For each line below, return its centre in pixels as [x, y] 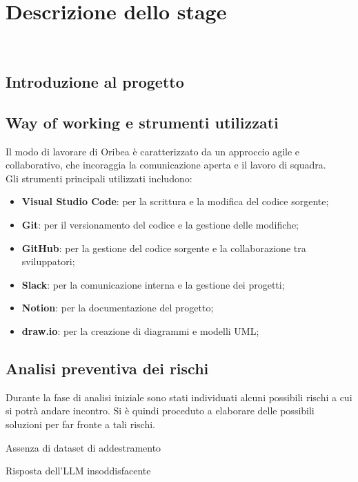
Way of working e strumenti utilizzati [142, 122]
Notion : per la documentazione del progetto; [118, 308]
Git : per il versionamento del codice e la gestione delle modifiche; [160, 225]
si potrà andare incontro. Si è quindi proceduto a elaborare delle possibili [160, 411]
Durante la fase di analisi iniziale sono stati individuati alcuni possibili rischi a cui [179, 397]
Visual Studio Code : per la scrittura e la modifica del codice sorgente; [175, 201]
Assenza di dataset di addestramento [83, 447]
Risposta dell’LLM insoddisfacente [78, 471]
